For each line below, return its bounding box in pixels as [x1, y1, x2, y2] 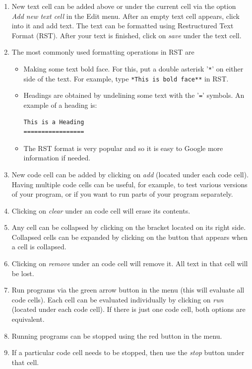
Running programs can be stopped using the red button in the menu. [11, 330, 222, 341]
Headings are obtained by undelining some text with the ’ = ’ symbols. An [23, 90, 245, 100]
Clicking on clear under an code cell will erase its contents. [11, 205, 190, 216]
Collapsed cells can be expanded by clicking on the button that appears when [11, 231, 248, 242]
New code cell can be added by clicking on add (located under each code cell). [11, 169, 249, 179]
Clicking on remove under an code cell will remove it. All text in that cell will [11, 258, 248, 269]
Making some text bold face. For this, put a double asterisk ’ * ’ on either [23, 63, 244, 74]
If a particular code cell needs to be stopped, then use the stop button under [11, 347, 245, 358]
